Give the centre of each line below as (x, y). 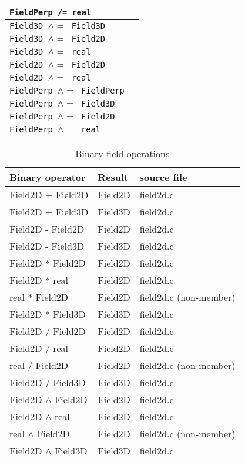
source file (163, 177)
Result (113, 177)
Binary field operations (122, 153)
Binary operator (48, 177)
